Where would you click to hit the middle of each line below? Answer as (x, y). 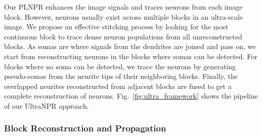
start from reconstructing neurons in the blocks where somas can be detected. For (131, 56)
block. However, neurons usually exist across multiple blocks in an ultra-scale (124, 16)
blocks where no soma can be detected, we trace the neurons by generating (120, 66)
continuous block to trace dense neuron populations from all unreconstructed (123, 36)
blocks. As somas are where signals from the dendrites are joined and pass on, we (130, 46)
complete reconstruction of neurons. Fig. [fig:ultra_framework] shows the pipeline (131, 96)
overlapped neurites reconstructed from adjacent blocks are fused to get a (118, 86)
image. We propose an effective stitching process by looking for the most (116, 27)
